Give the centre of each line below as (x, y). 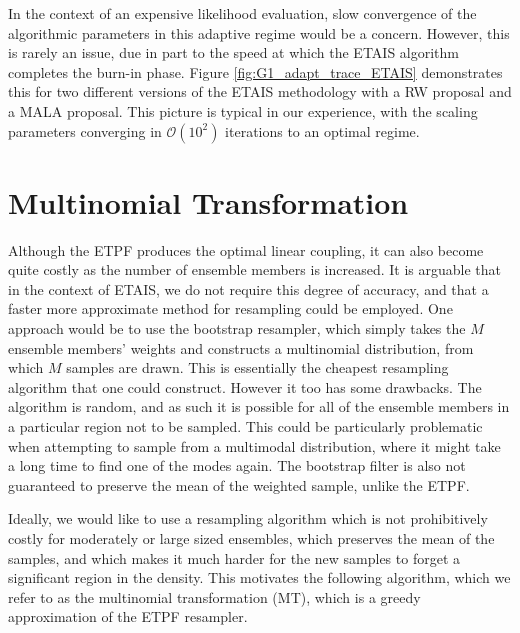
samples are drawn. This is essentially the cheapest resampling (257, 367)
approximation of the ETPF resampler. (128, 616)
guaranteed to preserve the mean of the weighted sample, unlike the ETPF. (239, 484)
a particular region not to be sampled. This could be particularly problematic (245, 426)
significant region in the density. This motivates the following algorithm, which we (259, 577)
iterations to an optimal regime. (322, 130)
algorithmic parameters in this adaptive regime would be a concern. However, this (259, 32)
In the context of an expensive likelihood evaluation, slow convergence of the (242, 13)
